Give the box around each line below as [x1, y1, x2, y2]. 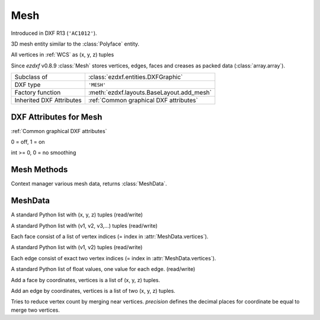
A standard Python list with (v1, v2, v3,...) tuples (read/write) [11, 222, 158, 229]
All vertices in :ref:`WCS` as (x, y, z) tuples [11, 51, 114, 59]
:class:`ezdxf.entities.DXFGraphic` [88, 73, 183, 81]
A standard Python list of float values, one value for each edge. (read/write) [11, 266, 196, 273]
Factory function [14, 89, 61, 97]
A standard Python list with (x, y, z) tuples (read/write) [11, 211, 143, 218]
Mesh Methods [11, 164, 68, 174]
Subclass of [14, 73, 48, 81]
